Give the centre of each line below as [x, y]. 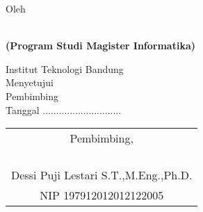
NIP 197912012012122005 [102, 195]
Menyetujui [30, 82]
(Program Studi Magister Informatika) [100, 46]
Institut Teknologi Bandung [65, 68]
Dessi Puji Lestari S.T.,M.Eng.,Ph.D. [102, 175]
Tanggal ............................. [64, 109]
